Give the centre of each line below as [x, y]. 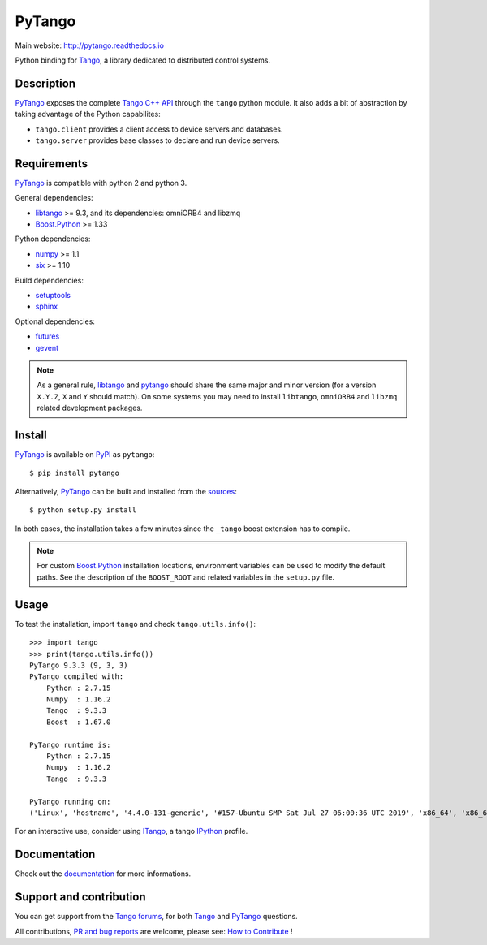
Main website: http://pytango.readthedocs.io [89, 45]
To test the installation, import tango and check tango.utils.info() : [135, 624]
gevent [47, 347]
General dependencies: [54, 198]
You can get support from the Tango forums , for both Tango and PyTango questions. [156, 917]
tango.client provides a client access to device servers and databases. [159, 129]
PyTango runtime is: [70, 744]
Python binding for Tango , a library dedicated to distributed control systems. [143, 60]
